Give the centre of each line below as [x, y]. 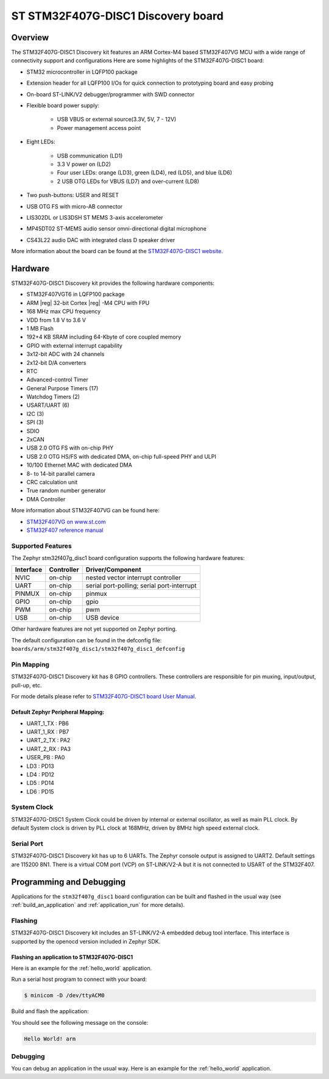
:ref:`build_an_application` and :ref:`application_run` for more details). [98, 905]
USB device [102, 618]
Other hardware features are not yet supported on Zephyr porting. [94, 629]
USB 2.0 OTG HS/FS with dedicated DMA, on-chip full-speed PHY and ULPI [121, 456]
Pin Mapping [30, 665]
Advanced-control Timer [57, 380]
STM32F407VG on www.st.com [66, 522]
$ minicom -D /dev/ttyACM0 [64, 995]
